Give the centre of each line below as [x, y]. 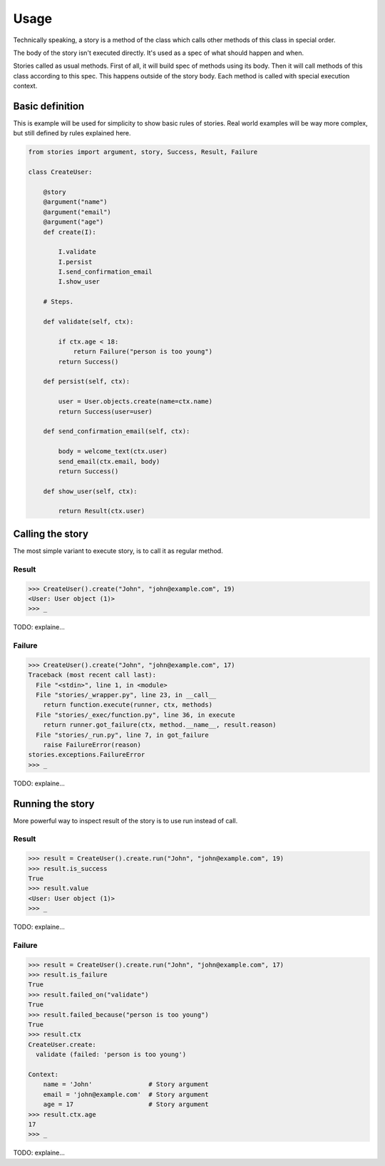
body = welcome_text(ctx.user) [113, 452]
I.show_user [79, 282]
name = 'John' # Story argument [126, 1084]
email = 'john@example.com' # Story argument [126, 1094]
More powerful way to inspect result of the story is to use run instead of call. [125, 820]
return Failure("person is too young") [143, 352]
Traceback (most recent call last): [92, 675]
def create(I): [70, 232]
